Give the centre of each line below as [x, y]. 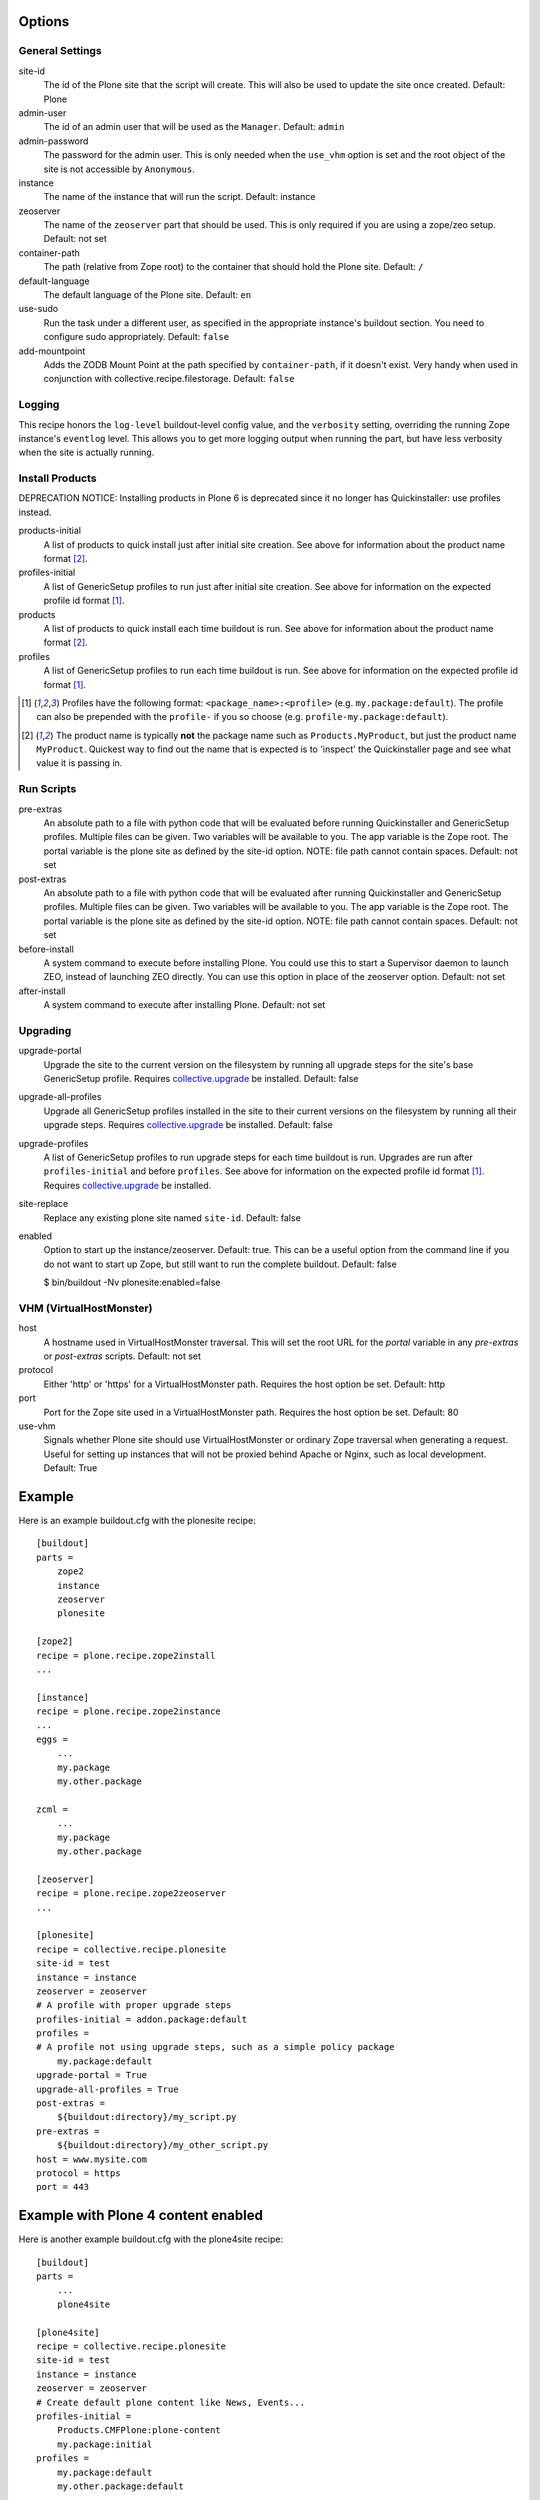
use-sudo [38, 309]
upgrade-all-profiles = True [107, 2089]
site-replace [43, 1204]
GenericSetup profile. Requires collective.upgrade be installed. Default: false [201, 1078]
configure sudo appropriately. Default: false [136, 337]
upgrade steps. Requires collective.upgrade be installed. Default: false [188, 1125]
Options [44, 21]
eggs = [52, 1739]
